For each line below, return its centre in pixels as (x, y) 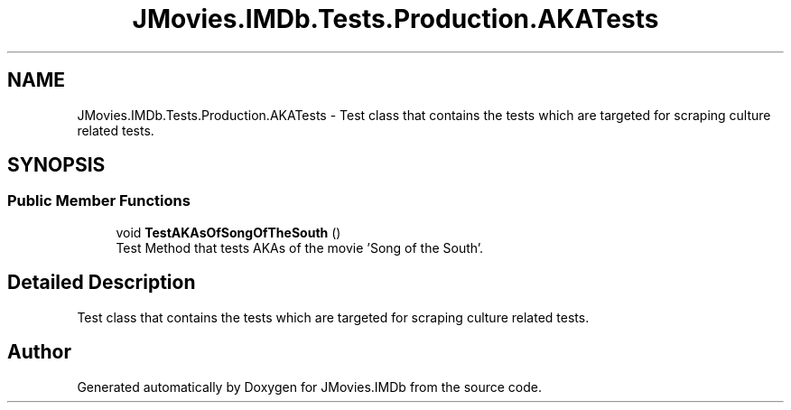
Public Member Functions (99, 201)
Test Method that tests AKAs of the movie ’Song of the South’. (300, 247)
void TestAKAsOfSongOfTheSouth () (228, 232)
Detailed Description (102, 283)
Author (39, 352)
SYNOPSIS (56, 165)
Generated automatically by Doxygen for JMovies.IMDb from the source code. (310, 387)
